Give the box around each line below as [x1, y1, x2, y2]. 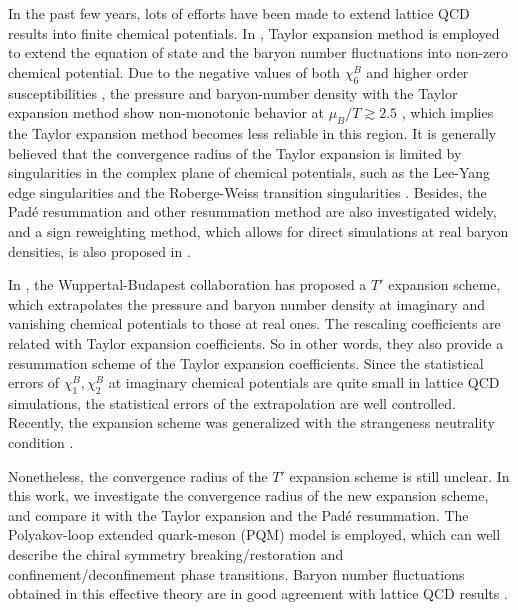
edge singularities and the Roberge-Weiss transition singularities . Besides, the [8, 181, 487, 202]
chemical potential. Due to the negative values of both [8, 61, 340, 82]
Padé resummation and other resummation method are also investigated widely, [8, 201, 497, 222]
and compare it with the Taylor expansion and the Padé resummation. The [8, 504, 469, 525]
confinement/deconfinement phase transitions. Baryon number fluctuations [8, 563, 465, 584]
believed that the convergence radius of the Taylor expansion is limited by [8, 142, 462, 163]
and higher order [366, 61, 469, 82]
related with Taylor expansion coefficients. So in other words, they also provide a [8, 332, 504, 353]
